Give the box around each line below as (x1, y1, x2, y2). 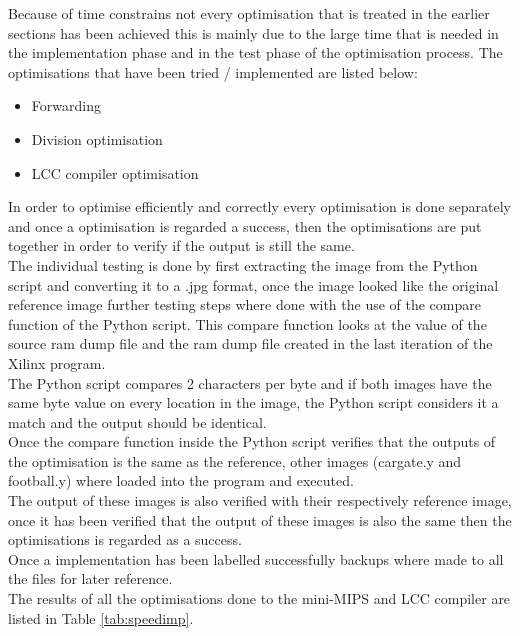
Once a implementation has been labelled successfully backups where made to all (8, 548, 504, 569)
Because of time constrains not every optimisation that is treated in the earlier (8, 3, 490, 23)
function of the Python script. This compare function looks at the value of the (8, 313, 487, 334)
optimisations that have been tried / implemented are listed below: (8, 61, 418, 82)
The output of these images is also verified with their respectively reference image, (8, 490, 512, 511)
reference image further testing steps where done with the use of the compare (8, 294, 481, 315)
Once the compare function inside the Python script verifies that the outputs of (8, 431, 496, 452)
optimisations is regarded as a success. (8, 529, 242, 550)
